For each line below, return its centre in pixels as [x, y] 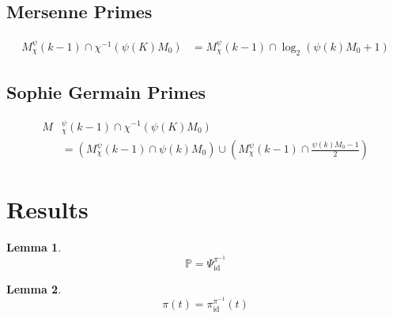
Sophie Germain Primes [106, 91]
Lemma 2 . [34, 288]
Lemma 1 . [34, 247]
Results [47, 209]
